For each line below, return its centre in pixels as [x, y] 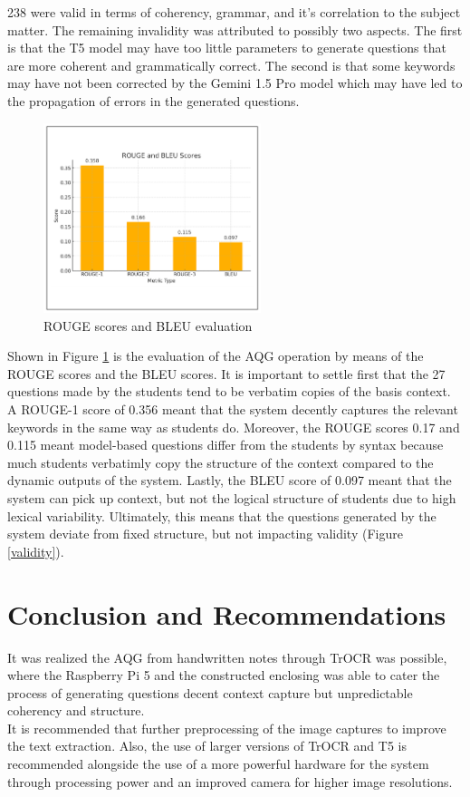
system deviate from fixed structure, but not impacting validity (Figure [205, 534]
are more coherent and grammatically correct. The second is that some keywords [231, 65]
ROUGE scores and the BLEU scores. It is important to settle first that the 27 [226, 373]
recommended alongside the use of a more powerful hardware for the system [218, 764]
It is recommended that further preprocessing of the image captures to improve [227, 728]
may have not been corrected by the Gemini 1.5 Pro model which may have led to [235, 83]
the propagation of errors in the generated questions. [153, 100]
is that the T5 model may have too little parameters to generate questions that [227, 48]
